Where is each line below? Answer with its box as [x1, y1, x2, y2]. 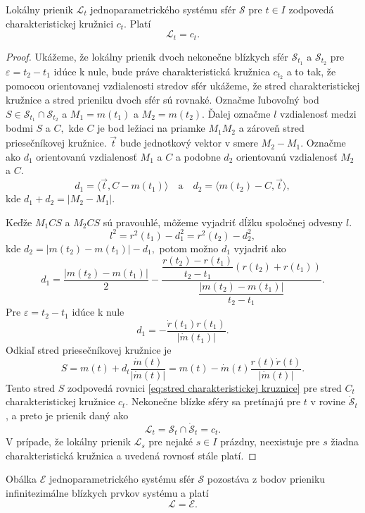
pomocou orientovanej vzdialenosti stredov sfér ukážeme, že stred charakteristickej [6, 78, 360, 93]
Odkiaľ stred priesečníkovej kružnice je [6, 342, 172, 357]
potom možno [159, 240, 219, 255]
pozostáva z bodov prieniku [207, 471, 326, 486]
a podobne [175, 149, 221, 163]
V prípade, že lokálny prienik [6, 434, 131, 449]
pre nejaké [148, 434, 193, 449]
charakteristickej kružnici [6, 16, 114, 30]
